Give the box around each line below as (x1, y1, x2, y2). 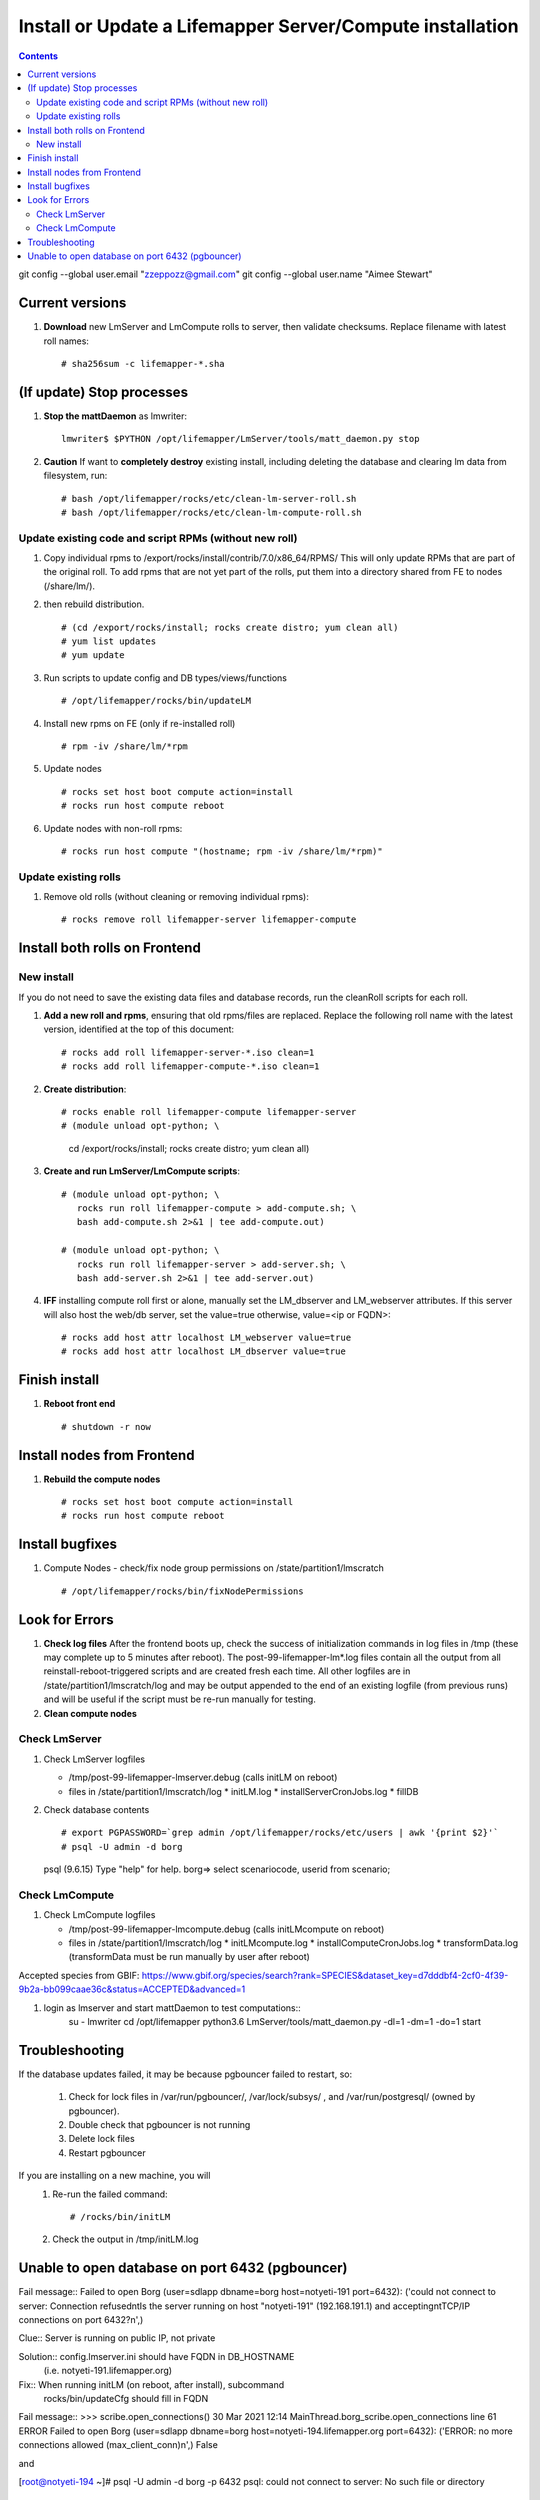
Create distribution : (43, 1083, 127, 1095)
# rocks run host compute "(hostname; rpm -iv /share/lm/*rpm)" (61, 845, 384, 857)
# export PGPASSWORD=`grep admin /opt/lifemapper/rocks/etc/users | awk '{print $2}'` (61, 1827, 499, 1839)
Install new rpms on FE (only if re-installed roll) (43, 717, 236, 729)
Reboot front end (43, 1398, 116, 1410)
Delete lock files (68, 2133, 135, 2145)
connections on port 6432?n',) (18, 2314, 144, 2326)
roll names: (43, 335, 90, 347)
